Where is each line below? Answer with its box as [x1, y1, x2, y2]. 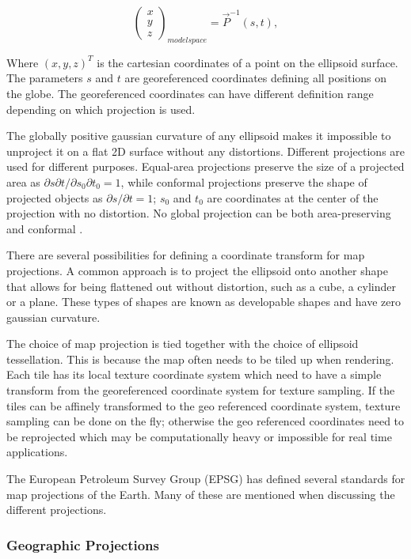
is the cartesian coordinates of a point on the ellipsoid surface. [97, 54, 398, 70]
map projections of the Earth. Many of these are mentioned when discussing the [6, 485, 395, 502]
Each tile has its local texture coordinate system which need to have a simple [6, 366, 382, 383]
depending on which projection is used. [6, 100, 196, 117]
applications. [6, 444, 68, 460]
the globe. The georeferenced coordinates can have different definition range [6, 85, 374, 101]
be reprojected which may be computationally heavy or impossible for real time [6, 428, 392, 444]
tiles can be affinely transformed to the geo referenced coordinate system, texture [6, 397, 401, 414]
